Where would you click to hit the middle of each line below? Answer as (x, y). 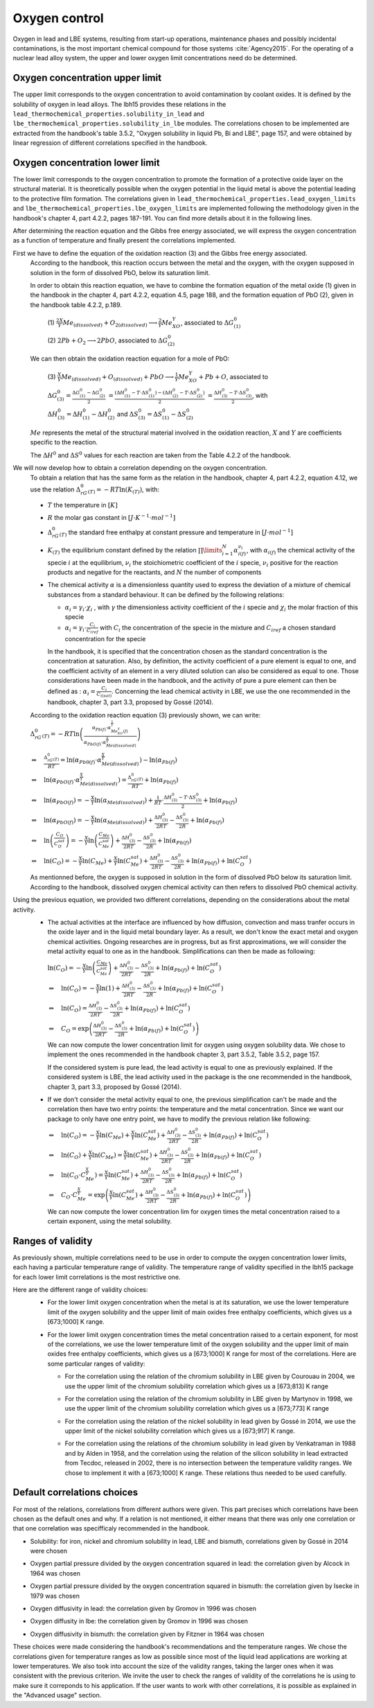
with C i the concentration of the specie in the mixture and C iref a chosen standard (217, 628)
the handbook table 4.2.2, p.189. (76, 304)
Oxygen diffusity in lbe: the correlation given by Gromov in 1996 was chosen (139, 1621)
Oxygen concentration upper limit (87, 78)
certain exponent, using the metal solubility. (110, 1221)
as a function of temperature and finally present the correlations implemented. (124, 241)
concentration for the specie (105, 638)
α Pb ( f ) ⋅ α (101, 728)
